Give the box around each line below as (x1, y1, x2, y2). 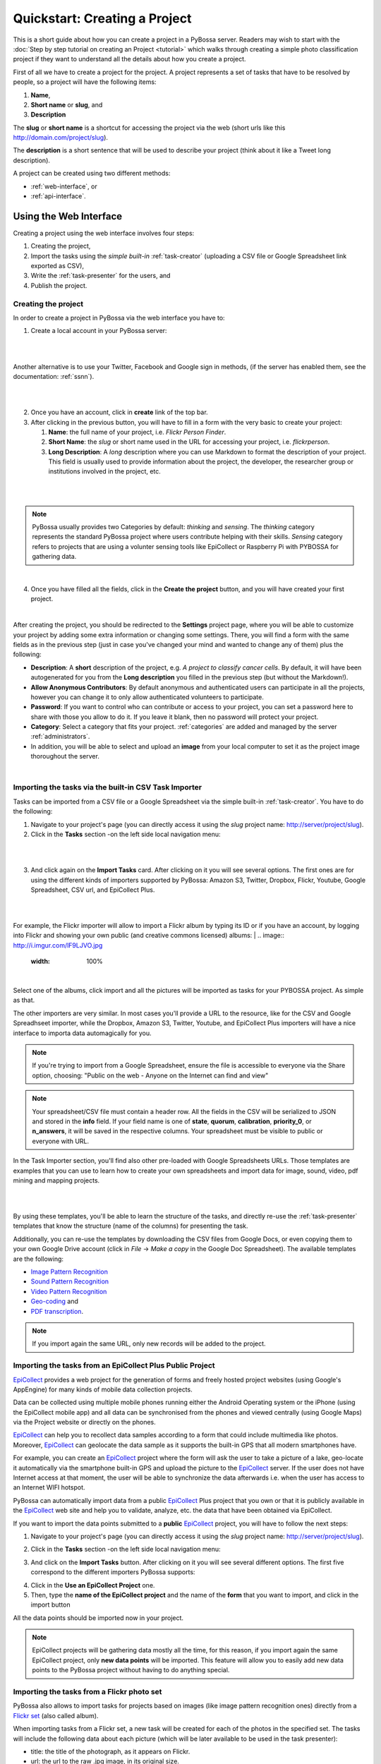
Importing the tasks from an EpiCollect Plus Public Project (13, 1360, 215, 1370)
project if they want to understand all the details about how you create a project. (13, 55, 246, 64)
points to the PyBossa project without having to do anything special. (32, 1666, 230, 1674)
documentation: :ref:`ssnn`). (13, 372, 95, 380)
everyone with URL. (32, 1137, 90, 1145)
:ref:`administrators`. (30, 732, 90, 741)
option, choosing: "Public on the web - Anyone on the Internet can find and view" (32, 1071, 269, 1080)
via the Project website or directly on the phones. (13, 1418, 156, 1427)
